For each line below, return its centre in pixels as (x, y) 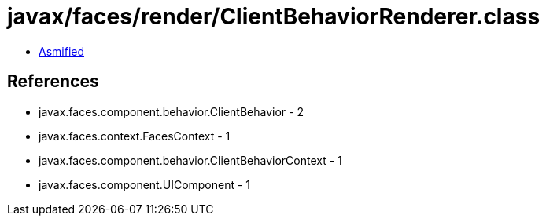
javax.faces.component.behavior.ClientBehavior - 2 (171, 111)
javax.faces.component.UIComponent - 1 (145, 184)
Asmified (62, 51)
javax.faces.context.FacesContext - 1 (135, 136)
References (53, 82)
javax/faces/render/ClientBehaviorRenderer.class (274, 16)
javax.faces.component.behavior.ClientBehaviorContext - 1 (190, 160)
